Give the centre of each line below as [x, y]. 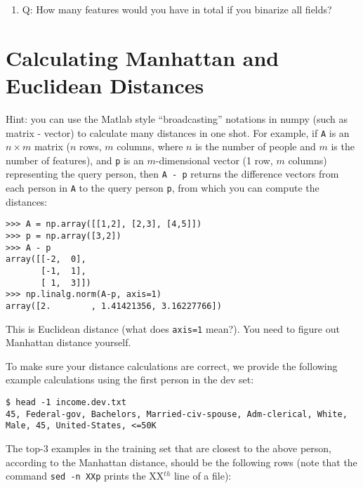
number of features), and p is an [75, 160]
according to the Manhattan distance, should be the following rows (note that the [181, 462]
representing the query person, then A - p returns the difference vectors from [172, 174]
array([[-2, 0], [46, 259]
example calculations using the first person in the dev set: [130, 380]
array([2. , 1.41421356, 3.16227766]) [114, 306]
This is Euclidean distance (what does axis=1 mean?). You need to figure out [173, 328]
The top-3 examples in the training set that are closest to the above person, [169, 448]
